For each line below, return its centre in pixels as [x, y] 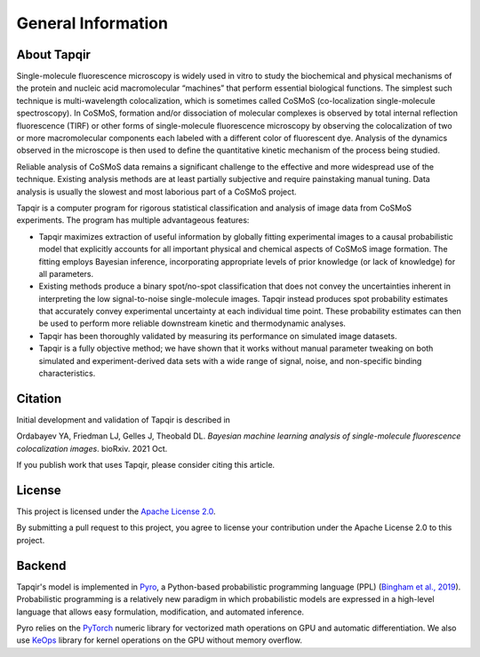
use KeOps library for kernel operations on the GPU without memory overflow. [159, 640]
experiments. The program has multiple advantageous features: [133, 220]
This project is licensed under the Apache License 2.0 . [116, 511]
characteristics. [67, 374]
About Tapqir [53, 55]
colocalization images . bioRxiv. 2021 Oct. [92, 448]
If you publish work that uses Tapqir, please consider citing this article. [146, 465]
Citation [39, 398]
